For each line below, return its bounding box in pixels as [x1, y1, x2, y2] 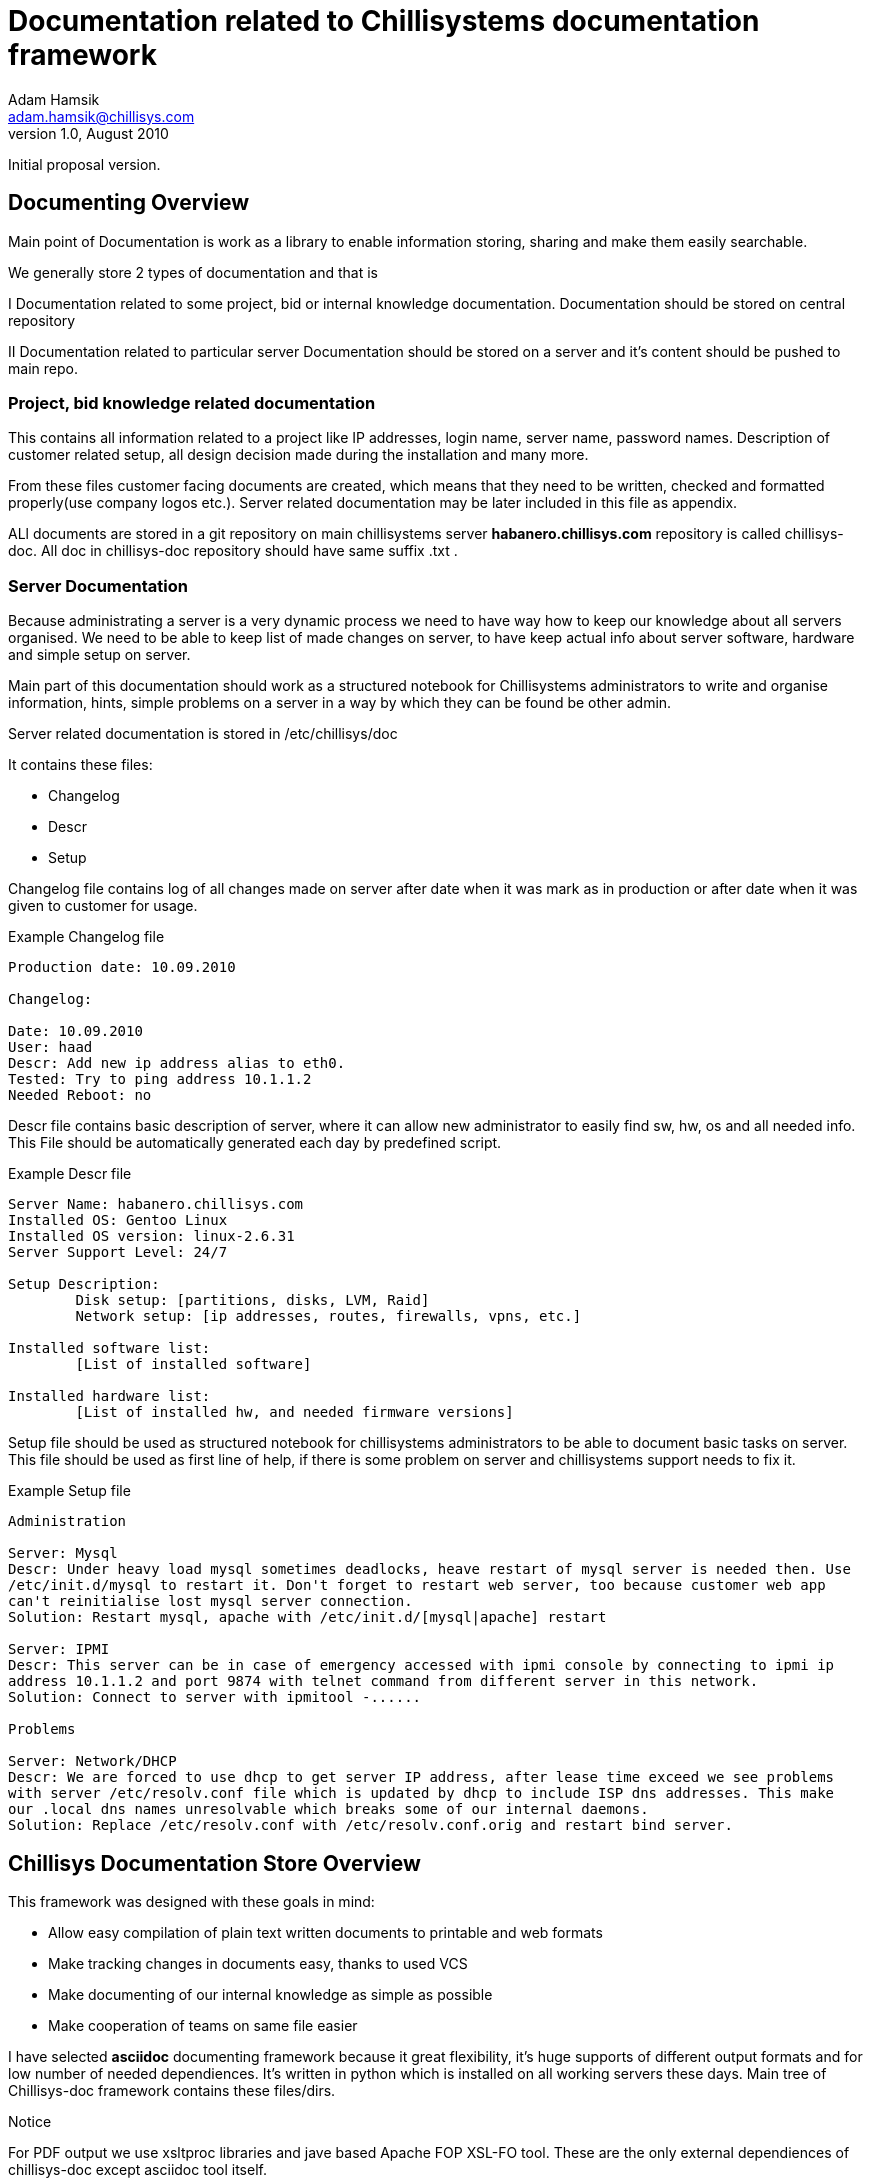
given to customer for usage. [8, 897, 198, 915]
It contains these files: [8, 756, 153, 774]
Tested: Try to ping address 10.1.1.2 [8, 1071, 312, 1088]
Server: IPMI [8, 1641, 110, 1658]
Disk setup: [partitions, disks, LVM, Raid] [75, 1292, 430, 1309]
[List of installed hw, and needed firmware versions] [75, 1404, 514, 1421]
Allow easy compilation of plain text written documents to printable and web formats [48, 1923, 603, 1941]
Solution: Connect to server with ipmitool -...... [8, 1689, 422, 1706]
